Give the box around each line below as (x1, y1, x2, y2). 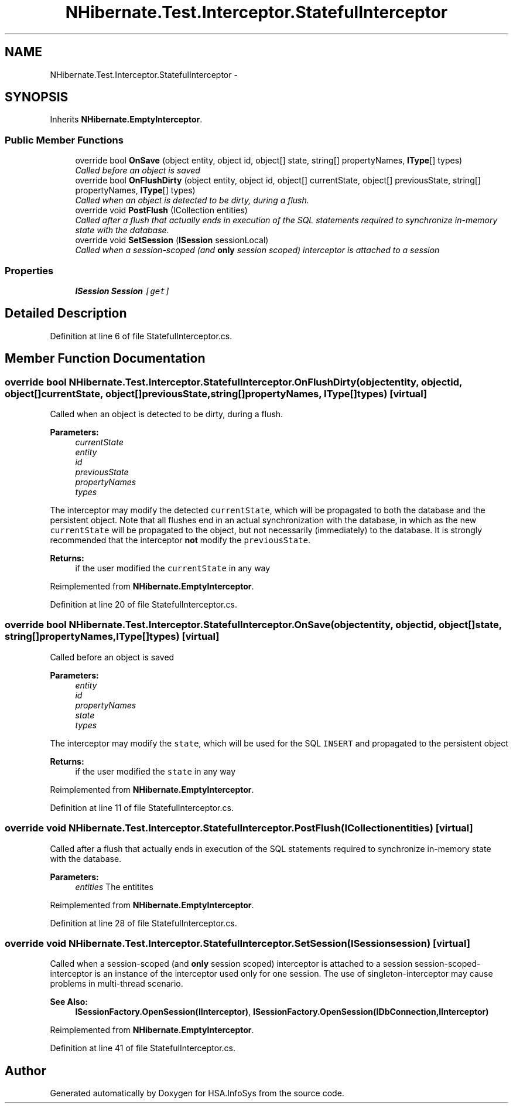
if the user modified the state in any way (75, 766, 236, 776)
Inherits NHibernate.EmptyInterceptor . (50, 114, 203, 125)
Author (5, 1063, 46, 1078)
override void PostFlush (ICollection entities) (75, 205, 248, 216)
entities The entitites (75, 881, 153, 892)
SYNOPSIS (5, 90, 69, 105)
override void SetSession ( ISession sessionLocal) (75, 235, 269, 246)
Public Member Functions (5, 134, 124, 146)
